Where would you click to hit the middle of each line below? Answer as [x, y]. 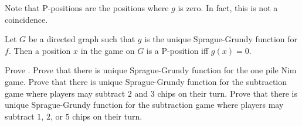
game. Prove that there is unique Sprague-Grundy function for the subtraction [146, 81]
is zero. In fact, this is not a [228, 8]
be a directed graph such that [82, 39]
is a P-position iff [177, 50]
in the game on [108, 50]
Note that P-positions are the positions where [87, 8]
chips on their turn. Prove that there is [227, 93]
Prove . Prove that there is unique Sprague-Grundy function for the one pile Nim [151, 70]
